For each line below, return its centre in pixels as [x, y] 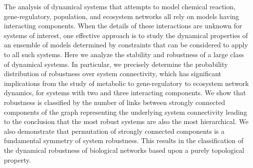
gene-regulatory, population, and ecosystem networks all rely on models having [122, 16]
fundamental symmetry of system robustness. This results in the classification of [124, 140]
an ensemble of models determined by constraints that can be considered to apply [126, 45]
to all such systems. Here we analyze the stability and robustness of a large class [124, 54]
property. [18, 159]
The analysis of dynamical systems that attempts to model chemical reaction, [120, 6]
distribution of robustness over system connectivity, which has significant [113, 73]
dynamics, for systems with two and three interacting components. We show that [125, 93]
